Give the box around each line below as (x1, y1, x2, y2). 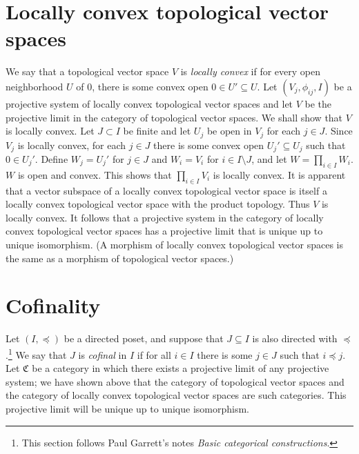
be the (304, 96, 332, 110)
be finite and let (123, 124, 191, 138)
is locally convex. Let (6, 124, 95, 138)
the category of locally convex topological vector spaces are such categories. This (6, 388, 347, 402)
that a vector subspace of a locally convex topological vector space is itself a (6, 183, 327, 197)
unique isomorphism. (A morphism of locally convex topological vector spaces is (6, 237, 344, 251)
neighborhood (6, 79, 64, 93)
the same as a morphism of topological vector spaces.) (6, 250, 234, 265)
